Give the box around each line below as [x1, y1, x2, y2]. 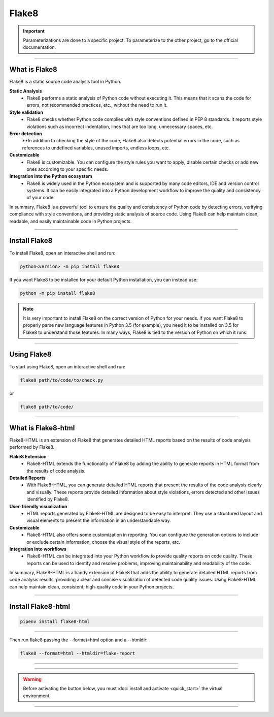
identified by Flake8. [26, 496, 70, 503]
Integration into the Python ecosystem [9, 173, 92, 179]
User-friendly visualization [9, 503, 67, 509]
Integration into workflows [9, 546, 67, 552]
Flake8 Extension [9, 453, 47, 459]
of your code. [26, 195, 55, 201]
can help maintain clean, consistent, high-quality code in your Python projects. [9, 583, 174, 589]
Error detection [9, 130, 43, 137]
